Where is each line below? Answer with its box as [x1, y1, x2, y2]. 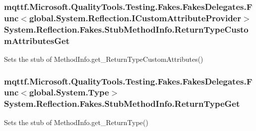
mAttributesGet [4, 34, 69, 46]
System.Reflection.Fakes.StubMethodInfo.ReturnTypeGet [4, 97, 240, 110]
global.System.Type [29, 86, 109, 98]
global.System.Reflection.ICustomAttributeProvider [29, 11, 241, 24]
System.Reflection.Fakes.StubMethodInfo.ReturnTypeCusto [4, 23, 249, 35]
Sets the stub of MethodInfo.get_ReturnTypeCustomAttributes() [4, 53, 203, 64]
